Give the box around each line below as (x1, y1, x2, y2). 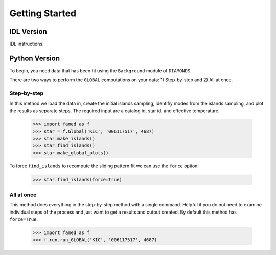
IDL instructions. (9, 41, 44, 47)
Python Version (9, 54, 60, 62)
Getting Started (9, 8, 77, 19)
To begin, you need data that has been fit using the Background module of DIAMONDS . (9, 67, 192, 74)
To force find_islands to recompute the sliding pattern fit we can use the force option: (9, 163, 199, 169)
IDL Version (9, 27, 47, 36)
